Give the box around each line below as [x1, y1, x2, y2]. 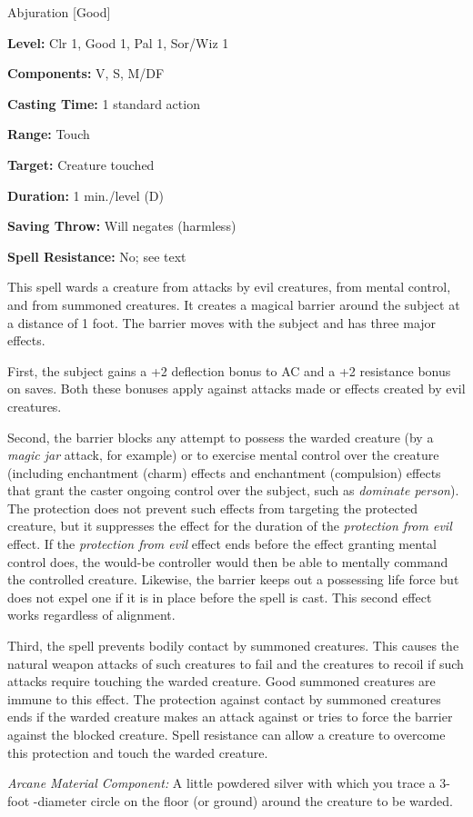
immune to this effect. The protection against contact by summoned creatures [7, 689, 441, 708]
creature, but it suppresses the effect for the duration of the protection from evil [7, 516, 452, 535]
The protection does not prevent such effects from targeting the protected [7, 498, 418, 517]
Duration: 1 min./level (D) [7, 185, 164, 204]
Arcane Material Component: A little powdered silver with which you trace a [7, 773, 436, 792]
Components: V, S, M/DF [7, 64, 165, 83]
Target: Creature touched [7, 154, 155, 174]
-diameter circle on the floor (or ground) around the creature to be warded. [33, 791, 453, 810]
